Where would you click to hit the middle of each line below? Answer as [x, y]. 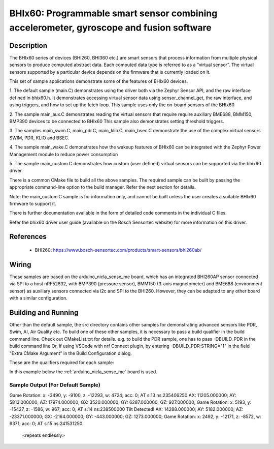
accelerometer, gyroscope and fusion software [110, 27]
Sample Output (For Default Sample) [55, 385]
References [28, 237]
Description [28, 46]
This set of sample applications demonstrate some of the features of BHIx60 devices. [99, 81]
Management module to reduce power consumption [64, 154]
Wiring [20, 264]
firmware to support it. [33, 203]
